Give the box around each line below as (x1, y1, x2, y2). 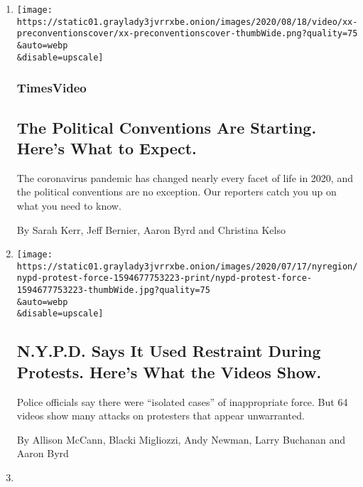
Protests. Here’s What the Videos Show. (16, 360, 322, 382)
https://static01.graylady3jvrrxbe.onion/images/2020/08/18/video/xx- (16, 16, 358, 27)
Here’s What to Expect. (16, 137, 197, 159)
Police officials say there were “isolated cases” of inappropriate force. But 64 (16, 394, 348, 409)
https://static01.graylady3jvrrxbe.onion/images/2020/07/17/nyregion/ (16, 261, 358, 272)
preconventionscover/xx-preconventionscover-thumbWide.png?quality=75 (16, 28, 358, 39)
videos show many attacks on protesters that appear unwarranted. (16, 408, 305, 423)
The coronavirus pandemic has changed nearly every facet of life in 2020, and (16, 170, 353, 185)
